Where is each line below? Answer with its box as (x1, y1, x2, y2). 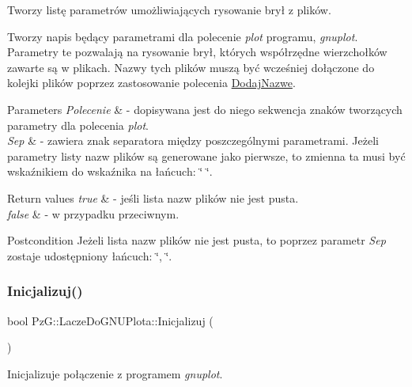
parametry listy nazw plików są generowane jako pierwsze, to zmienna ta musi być (7, 147, 406, 164)
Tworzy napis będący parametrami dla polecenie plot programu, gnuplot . (7, 28, 358, 44)
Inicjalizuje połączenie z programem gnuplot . (7, 365, 223, 381)
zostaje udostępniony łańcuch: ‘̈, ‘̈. (7, 247, 172, 264)
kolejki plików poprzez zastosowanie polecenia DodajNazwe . (7, 74, 296, 91)
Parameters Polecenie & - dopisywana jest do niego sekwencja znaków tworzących (7, 101, 403, 117)
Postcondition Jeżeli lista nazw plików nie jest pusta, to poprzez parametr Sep (7, 232, 386, 249)
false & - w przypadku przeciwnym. (7, 205, 180, 222)
